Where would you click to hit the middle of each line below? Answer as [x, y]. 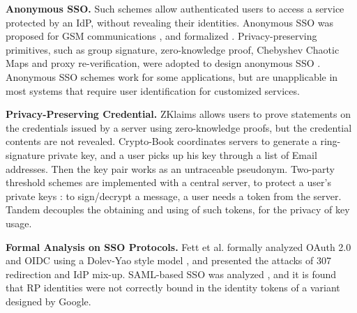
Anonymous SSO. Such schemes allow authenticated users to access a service [175, 8]
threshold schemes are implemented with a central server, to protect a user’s [168, 182]
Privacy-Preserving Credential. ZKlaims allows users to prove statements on [178, 114]
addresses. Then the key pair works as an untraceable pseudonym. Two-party [170, 168]
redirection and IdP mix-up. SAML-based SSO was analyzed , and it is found [171, 274]
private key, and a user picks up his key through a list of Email [182, 154]
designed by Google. [48, 301]
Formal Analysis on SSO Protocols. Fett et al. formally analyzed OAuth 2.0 [178, 246]
